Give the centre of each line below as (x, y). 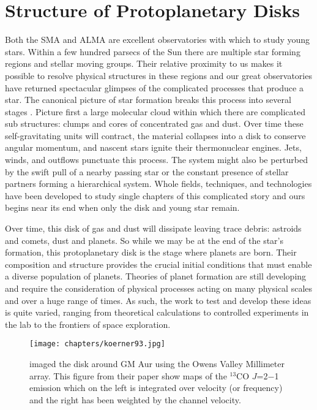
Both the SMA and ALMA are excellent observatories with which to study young (158, 40)
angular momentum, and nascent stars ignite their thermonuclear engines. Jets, (153, 147)
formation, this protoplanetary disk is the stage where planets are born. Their (151, 252)
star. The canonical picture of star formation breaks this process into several (148, 100)
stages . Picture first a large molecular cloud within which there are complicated (155, 111)
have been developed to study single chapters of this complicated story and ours (155, 195)
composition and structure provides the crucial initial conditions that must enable (158, 264)
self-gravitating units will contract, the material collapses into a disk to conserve (155, 135)
